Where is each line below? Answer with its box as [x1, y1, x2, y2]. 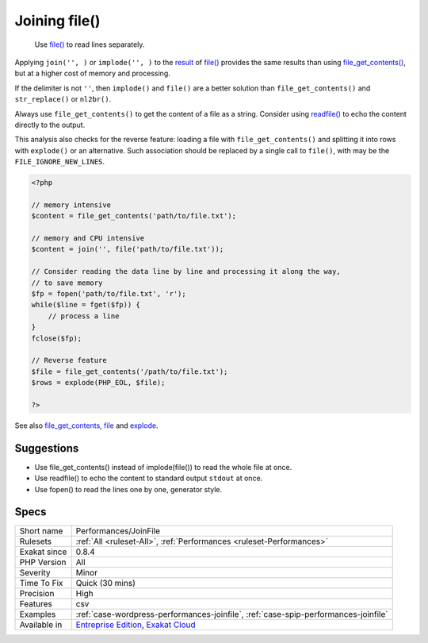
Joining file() [14, 12, 101, 29]
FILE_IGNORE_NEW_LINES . [14, 157, 105, 167]
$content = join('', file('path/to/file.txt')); [31, 244, 224, 254]
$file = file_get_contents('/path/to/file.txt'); [31, 367, 228, 376]
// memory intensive [31, 200, 111, 210]
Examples [19, 609, 56, 620]
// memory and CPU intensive [31, 234, 145, 242]
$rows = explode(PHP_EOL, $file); [31, 378, 166, 387]
